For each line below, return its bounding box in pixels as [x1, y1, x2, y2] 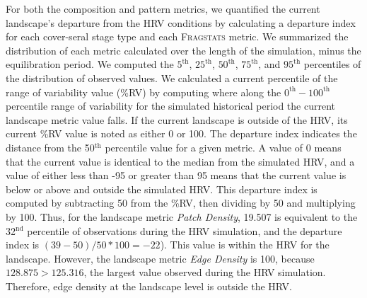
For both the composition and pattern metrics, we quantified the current [6, 1, 320, 16]
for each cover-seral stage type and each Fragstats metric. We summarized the [6, 29, 349, 44]
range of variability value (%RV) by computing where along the [6, 84, 281, 99]
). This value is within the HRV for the [160, 237, 330, 252]
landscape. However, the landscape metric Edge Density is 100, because [6, 251, 315, 265]
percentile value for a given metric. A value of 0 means [105, 139, 342, 154]
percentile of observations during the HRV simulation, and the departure [27, 223, 342, 238]
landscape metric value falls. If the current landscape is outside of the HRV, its [6, 112, 348, 127]
